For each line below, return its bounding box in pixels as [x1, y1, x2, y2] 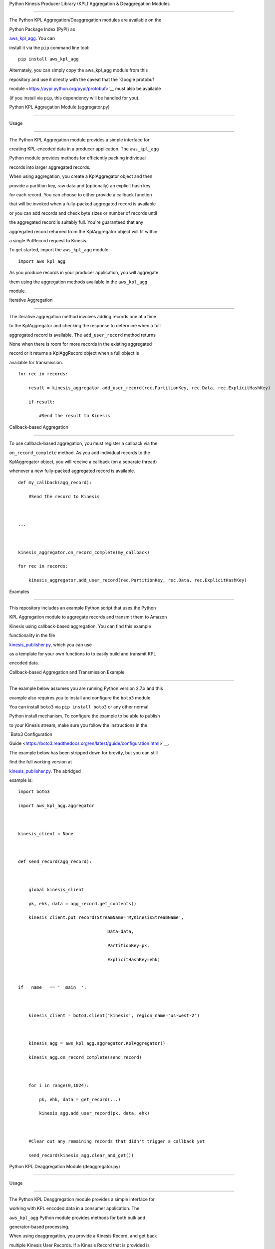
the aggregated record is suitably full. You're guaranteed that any [9, 219, 144, 225]
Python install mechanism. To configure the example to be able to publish [9, 713, 160, 719]
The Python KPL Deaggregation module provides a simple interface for [9, 1196, 155, 1202]
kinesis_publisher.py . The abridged [9, 768, 81, 774]
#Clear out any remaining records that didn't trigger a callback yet [28, 1138, 205, 1144]
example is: [9, 777, 33, 783]
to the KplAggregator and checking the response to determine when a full [9, 323, 161, 329]
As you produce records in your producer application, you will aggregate [9, 270, 159, 276]
